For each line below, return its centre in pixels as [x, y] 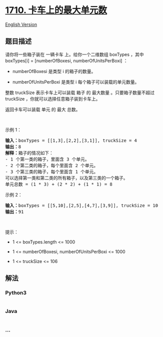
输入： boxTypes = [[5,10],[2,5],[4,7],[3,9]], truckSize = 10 [82, 205]
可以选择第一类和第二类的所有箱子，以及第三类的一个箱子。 [66, 178]
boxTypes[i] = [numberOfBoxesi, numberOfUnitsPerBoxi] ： [67, 60]
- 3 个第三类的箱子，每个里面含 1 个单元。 [52, 171]
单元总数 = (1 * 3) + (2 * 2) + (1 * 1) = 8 [59, 184]
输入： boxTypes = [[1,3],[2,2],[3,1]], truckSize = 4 [71, 140]
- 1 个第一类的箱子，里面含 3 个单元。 [47, 159]
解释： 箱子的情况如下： [29, 153]
